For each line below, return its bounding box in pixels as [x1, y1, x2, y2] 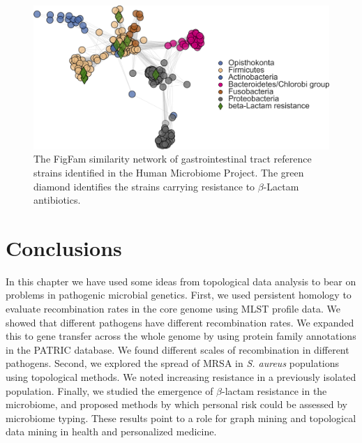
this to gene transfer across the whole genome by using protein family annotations [6, 329, 356, 343]
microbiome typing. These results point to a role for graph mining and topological [6, 410, 356, 425]
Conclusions [6, 233, 122, 262]
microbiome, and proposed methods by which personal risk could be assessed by [6, 397, 347, 412]
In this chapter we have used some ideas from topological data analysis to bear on [6, 273, 356, 288]
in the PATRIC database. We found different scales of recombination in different [6, 342, 349, 356]
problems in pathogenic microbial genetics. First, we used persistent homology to [6, 287, 352, 302]
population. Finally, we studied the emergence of [6, 383, 213, 398]
